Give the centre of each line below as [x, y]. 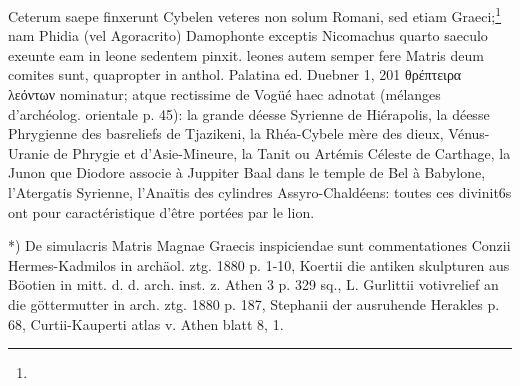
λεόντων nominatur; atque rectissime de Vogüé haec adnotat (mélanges [224, 94]
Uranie [28, 152]
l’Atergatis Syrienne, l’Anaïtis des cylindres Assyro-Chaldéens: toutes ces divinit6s [260, 192]
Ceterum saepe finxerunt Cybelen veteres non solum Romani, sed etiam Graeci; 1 [255, 14]
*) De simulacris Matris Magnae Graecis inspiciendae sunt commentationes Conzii [259, 245]
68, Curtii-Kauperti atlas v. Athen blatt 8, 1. [146, 323]
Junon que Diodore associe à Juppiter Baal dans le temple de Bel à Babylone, [247, 172]
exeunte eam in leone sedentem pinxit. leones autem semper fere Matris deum [246, 54]
